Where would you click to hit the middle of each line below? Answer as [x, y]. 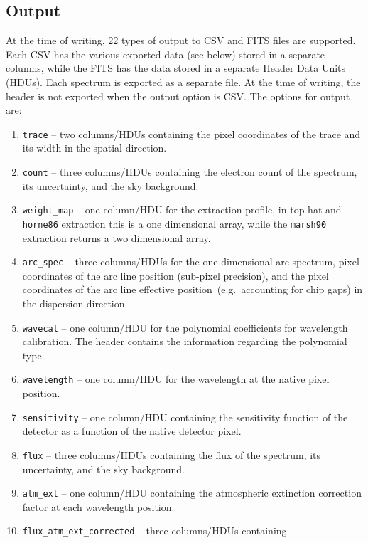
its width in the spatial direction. [94, 148]
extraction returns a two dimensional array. [117, 237]
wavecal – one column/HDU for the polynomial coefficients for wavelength [185, 327]
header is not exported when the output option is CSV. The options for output [178, 96]
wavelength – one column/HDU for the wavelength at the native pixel [176, 379]
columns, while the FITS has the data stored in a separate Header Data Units [176, 68]
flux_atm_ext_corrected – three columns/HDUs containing [155, 531]
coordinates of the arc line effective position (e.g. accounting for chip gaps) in [193, 289]
